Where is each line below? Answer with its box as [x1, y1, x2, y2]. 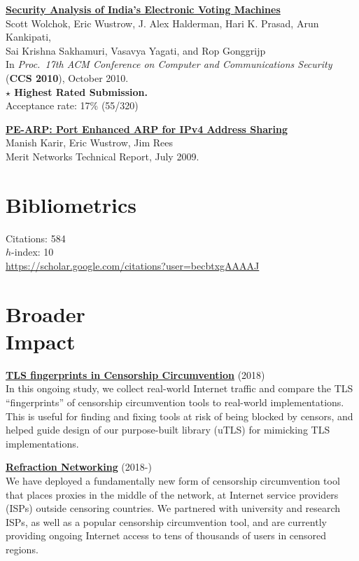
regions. [6, 541, 38, 556]
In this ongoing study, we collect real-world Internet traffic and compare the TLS [6, 381, 353, 396]
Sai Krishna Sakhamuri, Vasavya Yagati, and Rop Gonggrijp [6, 43, 266, 57]
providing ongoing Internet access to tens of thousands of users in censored [6, 528, 327, 543]
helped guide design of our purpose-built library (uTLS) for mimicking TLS [6, 422, 330, 437]
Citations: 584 [6, 230, 66, 245]
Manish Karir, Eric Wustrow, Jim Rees [6, 135, 173, 150]
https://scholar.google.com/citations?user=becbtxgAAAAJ [6, 258, 260, 272]
